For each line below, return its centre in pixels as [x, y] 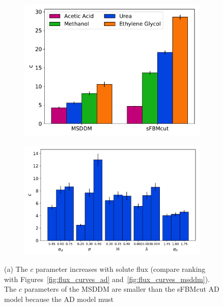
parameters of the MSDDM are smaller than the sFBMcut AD [122, 289]
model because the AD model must [59, 299]
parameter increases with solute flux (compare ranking [121, 269]
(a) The [16, 269]
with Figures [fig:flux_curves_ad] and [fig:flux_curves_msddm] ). [107, 279]
